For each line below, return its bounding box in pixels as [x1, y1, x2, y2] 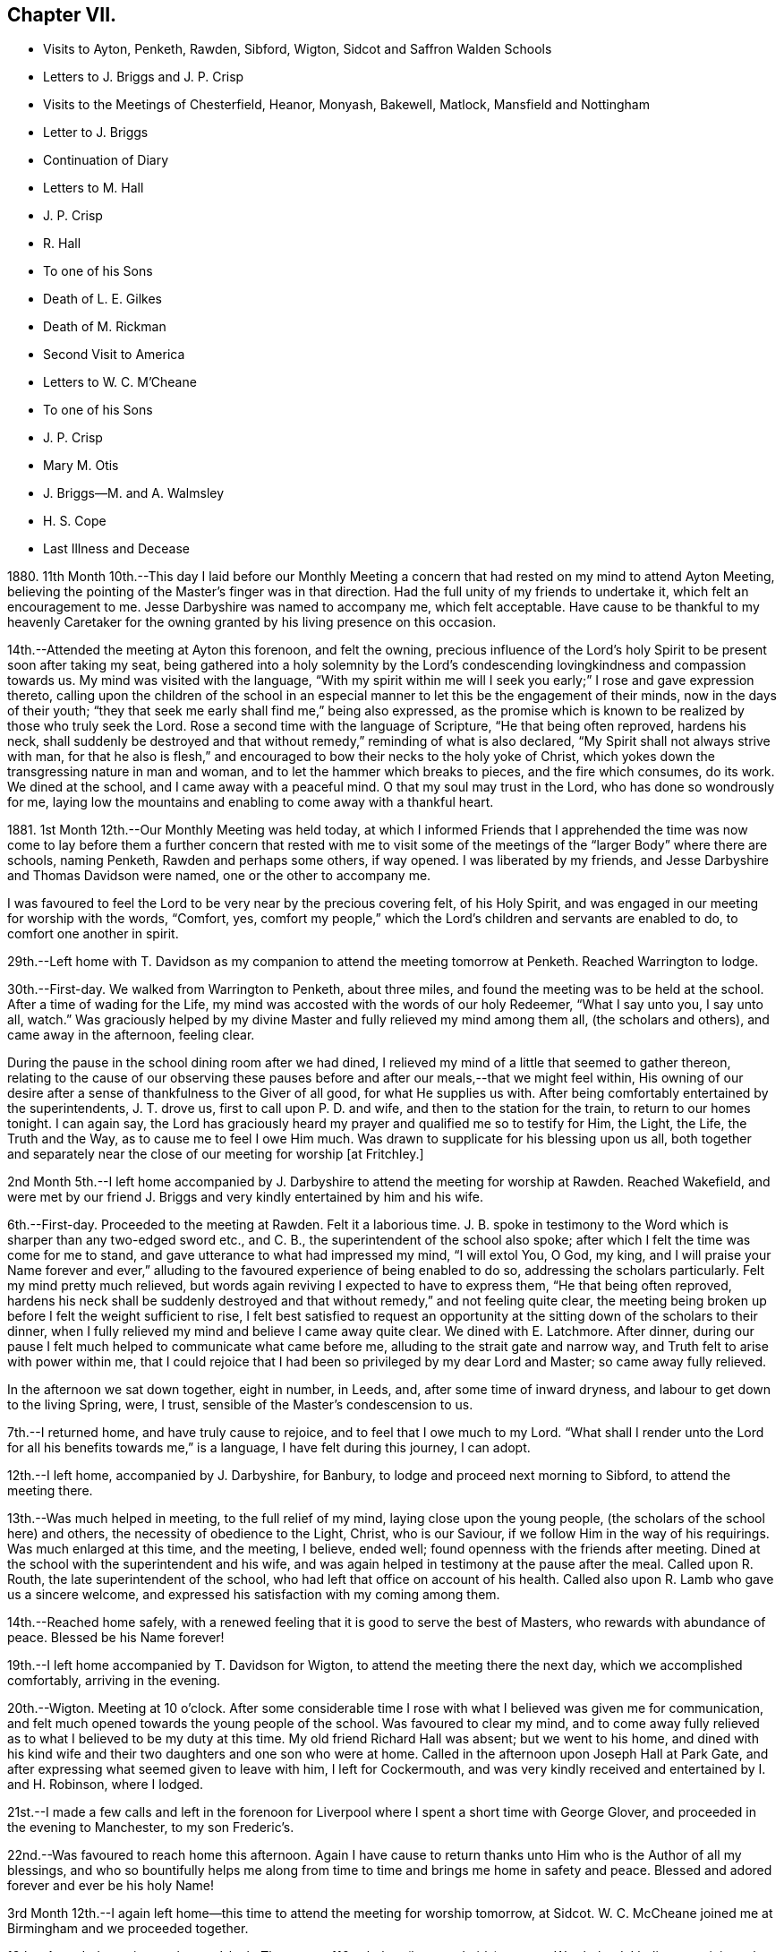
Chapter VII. [7, 4, 117, 26]
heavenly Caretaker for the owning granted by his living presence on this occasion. [7, 614, 497, 630]
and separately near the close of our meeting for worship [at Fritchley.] [7, 1146, 424, 1162]
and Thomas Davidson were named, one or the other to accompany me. [7, 868, 431, 884]
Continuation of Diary [43, 152, 169, 168]
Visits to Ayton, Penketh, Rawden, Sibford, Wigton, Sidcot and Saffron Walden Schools [43, 41, 552, 57]
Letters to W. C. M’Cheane [43, 374, 197, 390]
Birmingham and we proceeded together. [7, 1921, 249, 1937]
